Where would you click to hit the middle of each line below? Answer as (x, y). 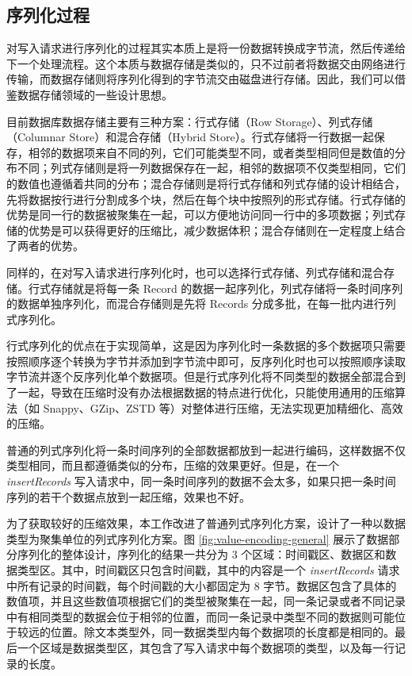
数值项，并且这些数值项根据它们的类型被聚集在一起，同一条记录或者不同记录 (206, 601)
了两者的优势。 (45, 246)
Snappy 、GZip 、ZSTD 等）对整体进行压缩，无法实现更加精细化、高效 (223, 407)
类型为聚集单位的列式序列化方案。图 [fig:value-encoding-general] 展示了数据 (198, 538)
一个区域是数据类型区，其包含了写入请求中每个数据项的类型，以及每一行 (206, 647)
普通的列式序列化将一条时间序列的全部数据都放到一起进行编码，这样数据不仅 (206, 449)
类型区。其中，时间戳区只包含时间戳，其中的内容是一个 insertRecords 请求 (208, 570)
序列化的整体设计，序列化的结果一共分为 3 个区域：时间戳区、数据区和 (201, 554)
